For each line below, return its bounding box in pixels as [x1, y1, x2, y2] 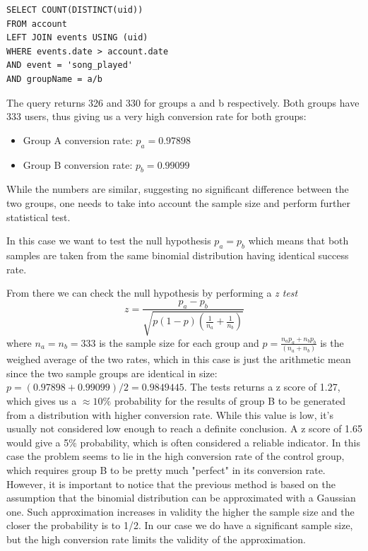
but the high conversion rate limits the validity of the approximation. [6, 531, 306, 546]
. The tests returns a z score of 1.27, [184, 379, 340, 394]
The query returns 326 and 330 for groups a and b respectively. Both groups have [6, 95, 360, 109]
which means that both [248, 233, 349, 248]
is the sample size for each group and [99, 335, 259, 350]
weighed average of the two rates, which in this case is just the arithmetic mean [6, 352, 351, 367]
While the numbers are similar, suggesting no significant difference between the [6, 182, 349, 196]
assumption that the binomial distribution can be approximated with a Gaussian [6, 490, 356, 505]
